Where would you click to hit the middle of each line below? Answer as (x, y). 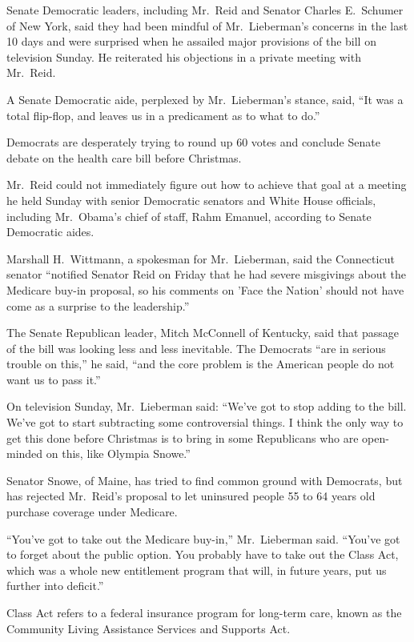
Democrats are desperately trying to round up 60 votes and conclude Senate (193, 142)
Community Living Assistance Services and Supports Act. (149, 628)
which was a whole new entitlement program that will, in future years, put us (197, 570)
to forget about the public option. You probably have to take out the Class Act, (203, 554)
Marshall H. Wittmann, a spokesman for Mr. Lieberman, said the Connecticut (201, 258)
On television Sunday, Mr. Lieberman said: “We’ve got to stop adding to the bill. (207, 406)
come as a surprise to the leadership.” (98, 305)
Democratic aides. (50, 232)
